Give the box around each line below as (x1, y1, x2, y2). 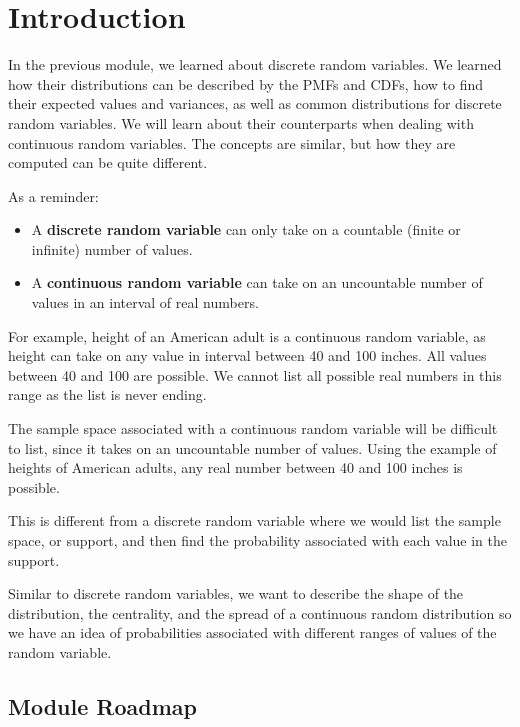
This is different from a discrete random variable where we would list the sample (8, 510, 501, 531)
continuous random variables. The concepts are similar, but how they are (8, 132, 456, 153)
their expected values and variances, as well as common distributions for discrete (8, 93, 502, 114)
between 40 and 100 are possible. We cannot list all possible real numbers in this (8, 364, 502, 385)
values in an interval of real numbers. (31, 292, 259, 313)
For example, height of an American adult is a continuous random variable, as (8, 325, 486, 346)
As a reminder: (8, 185, 99, 206)
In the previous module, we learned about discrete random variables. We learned (8, 54, 502, 75)
